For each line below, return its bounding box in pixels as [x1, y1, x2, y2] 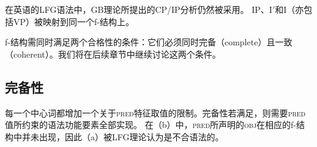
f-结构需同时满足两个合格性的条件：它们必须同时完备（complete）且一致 [5, 36, 293, 48]
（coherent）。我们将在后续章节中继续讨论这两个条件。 [5, 47, 221, 60]
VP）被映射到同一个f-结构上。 [13, 15, 134, 28]
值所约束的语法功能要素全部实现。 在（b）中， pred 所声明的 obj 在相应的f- [5, 118, 297, 131]
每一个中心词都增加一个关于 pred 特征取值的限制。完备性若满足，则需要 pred [5, 106, 306, 119]
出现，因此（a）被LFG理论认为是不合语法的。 [39, 130, 224, 143]
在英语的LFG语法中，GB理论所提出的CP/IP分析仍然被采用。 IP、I [5, 3, 272, 15]
